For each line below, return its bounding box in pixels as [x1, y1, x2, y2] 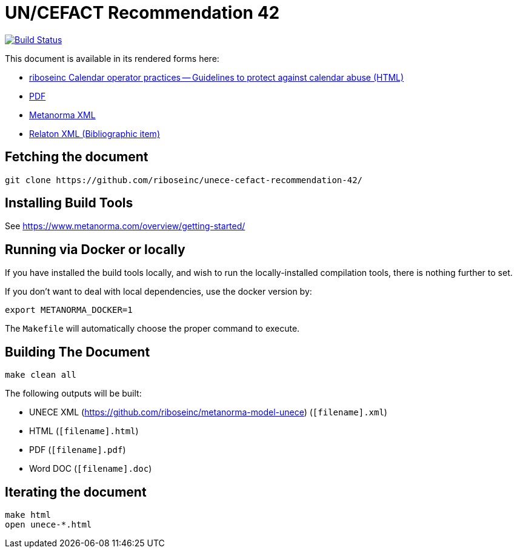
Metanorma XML [29, 109, 96, 120]
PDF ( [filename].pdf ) [29, 444, 126, 455]
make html [5, 509, 51, 520]
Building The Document [5, 344, 150, 360]
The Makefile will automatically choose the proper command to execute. [5, 323, 300, 334]
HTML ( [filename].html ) [29, 426, 139, 437]
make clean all [5, 370, 77, 380]
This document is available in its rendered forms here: [5, 53, 219, 64]
